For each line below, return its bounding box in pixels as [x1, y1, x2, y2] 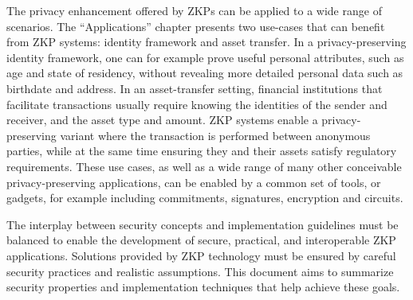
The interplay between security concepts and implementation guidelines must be [6, 216, 399, 232]
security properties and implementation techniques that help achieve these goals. [6, 279, 400, 295]
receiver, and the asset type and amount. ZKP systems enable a [6, 111, 318, 128]
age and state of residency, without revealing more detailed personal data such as [6, 64, 403, 81]
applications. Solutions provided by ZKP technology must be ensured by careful [6, 247, 396, 263]
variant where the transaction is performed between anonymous [60, 127, 371, 143]
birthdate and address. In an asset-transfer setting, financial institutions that [6, 80, 383, 96]
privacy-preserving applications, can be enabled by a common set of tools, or [6, 173, 381, 190]
